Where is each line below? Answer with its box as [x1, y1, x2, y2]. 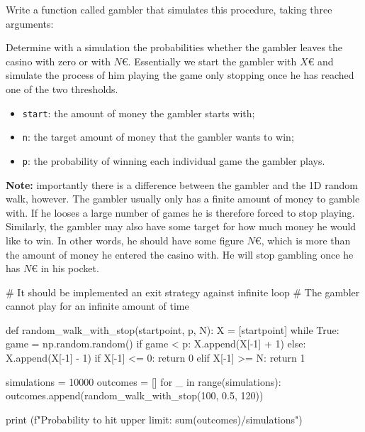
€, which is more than [254, 232, 351, 247]
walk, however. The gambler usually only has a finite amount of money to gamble [6, 191, 360, 206]
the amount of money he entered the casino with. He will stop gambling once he [6, 247, 354, 261]
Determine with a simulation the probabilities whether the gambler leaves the [6, 40, 343, 55]
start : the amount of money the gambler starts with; [22, 105, 255, 120]
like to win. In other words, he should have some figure [6, 232, 244, 247]
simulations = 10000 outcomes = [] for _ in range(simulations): [6, 374, 281, 389]
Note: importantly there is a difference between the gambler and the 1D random [6, 177, 358, 192]
